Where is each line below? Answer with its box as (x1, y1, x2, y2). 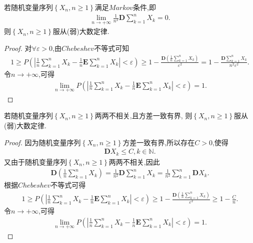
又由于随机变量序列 (4, 156, 67, 167)
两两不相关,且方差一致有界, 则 (94, 110, 192, 121)
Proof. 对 (4, 42, 32, 53)
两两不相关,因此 (108, 156, 160, 167)
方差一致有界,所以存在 (122, 137, 195, 147)
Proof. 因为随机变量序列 (4, 137, 81, 147)
